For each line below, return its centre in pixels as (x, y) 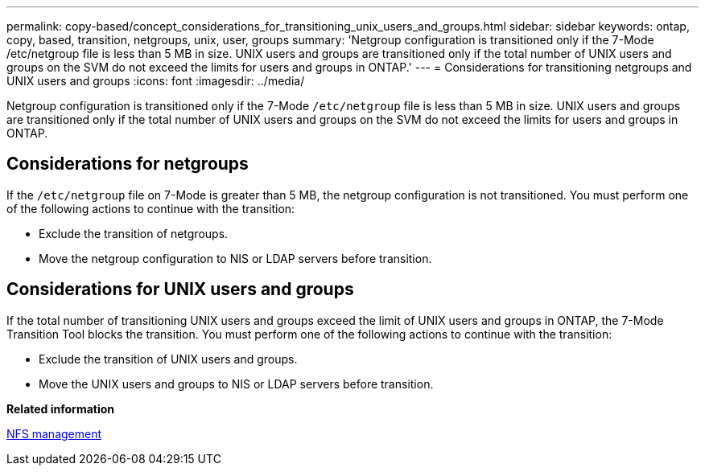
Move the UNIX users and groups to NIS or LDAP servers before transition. (236, 384)
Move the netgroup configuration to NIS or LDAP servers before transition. (235, 258)
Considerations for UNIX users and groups (180, 289)
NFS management (54, 433)
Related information (61, 408)
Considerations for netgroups (128, 164)
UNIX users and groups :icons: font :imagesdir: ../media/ (156, 81)
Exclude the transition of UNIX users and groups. (168, 359)
